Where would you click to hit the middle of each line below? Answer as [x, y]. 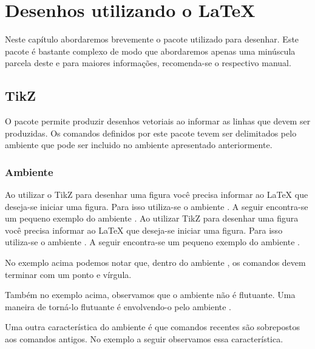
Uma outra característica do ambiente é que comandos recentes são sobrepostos [152, 327]
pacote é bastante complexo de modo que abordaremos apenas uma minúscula [150, 51]
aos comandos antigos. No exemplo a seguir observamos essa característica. [144, 339]
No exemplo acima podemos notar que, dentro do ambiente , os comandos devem [155, 263]
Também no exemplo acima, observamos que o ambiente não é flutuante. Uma [150, 295]
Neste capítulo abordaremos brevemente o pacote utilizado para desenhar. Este [152, 39]
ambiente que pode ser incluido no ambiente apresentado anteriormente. [139, 145]
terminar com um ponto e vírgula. [68, 274]
